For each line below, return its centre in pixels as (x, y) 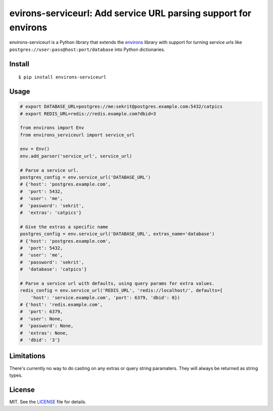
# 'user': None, (41, 319)
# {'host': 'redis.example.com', (61, 305)
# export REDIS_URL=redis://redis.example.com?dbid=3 (88, 113)
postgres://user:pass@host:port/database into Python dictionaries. (87, 49)
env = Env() (35, 149)
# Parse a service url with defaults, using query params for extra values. (117, 283)
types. (16, 375)
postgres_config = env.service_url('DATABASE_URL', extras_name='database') (117, 234)
